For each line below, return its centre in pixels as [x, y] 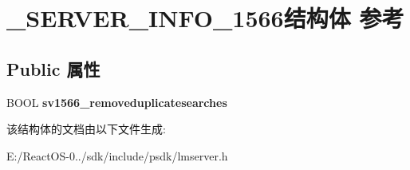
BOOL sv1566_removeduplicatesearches [117, 102]
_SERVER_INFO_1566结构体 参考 [205, 18]
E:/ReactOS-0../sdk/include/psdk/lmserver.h [117, 155]
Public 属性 [53, 68]
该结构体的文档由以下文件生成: [86, 129]
